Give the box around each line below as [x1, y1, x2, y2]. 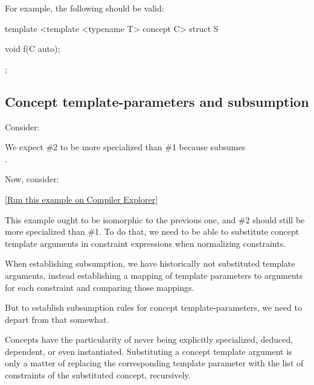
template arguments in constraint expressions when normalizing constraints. [5, 237, 286, 249]
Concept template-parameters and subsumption [5, 92, 309, 110]
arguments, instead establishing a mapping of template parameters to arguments [5, 269, 303, 281]
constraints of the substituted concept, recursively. [5, 369, 191, 381]
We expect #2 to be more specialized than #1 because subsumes [5, 141, 246, 153]
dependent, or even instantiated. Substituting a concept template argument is [5, 345, 292, 357]
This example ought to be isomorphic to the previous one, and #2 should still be [5, 213, 305, 226]
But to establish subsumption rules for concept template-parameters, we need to [5, 301, 302, 314]
